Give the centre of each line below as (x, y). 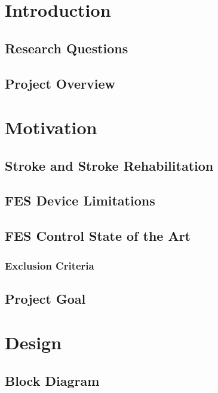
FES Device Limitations (80, 200)
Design (33, 342)
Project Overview (60, 83)
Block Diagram (52, 381)
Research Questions (67, 48)
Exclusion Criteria (50, 265)
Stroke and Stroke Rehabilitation (109, 165)
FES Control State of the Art (98, 236)
